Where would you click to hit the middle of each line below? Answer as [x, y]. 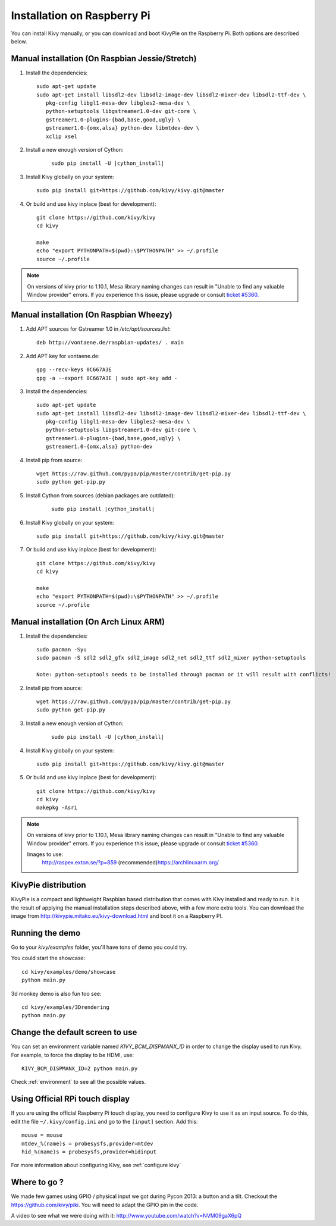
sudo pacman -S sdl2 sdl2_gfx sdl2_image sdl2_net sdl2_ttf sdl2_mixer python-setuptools [171, 658]
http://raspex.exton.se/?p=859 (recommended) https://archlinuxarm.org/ [131, 863]
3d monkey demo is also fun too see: [56, 993]
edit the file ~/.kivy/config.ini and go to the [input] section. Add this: [105, 1121]
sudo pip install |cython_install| [103, 509]
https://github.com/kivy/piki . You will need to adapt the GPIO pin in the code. [105, 1205]
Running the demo [46, 933]
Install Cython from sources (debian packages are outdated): [101, 495]
